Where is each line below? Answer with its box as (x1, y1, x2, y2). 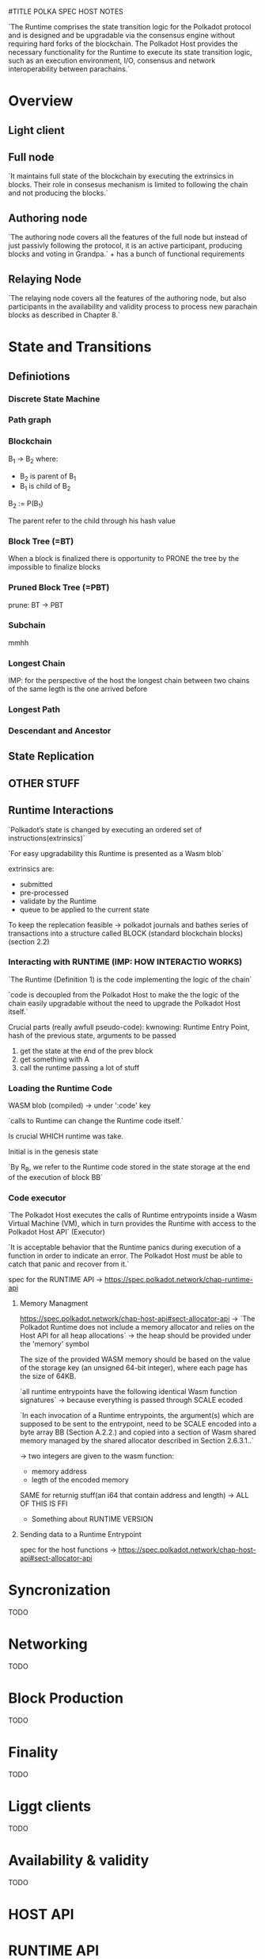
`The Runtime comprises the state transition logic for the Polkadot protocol (8, 22, 252, 31)
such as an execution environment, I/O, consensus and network (8, 56, 216, 65)
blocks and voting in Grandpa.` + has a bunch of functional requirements (8, 249, 245, 259)
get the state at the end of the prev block (19, 1046, 153, 1055)
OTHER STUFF (8, 777, 81, 790)
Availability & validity (8, 1852, 150, 1869)
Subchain (8, 620, 46, 631)
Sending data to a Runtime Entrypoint (19, 1530, 142, 1539)
